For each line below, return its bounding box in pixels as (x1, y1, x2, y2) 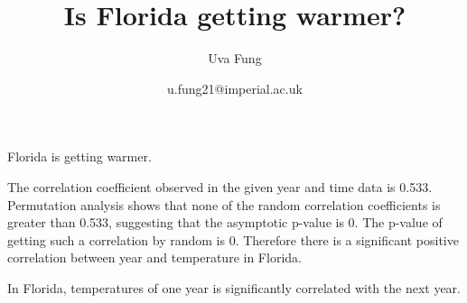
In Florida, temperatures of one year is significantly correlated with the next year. (7, 278, 461, 297)
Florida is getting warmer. (7, 147, 152, 166)
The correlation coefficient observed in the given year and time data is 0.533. (7, 177, 433, 196)
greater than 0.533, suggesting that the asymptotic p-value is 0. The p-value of (7, 213, 443, 232)
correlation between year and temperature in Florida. (7, 248, 302, 267)
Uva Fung (208, 49, 262, 68)
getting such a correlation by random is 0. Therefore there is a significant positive (7, 230, 459, 249)
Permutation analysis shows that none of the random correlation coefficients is (7, 195, 441, 214)
